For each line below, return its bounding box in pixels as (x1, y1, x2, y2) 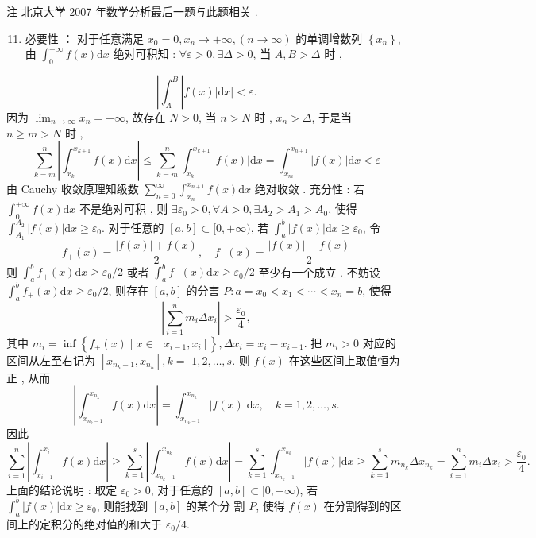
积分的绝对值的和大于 (50, 515, 162, 532)
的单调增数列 (295, 29, 363, 46)
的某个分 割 (185, 497, 245, 513)
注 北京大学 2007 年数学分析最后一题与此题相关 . (6, 3, 258, 19)
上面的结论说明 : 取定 (6, 481, 118, 497)
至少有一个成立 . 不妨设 (258, 263, 380, 280)
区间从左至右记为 (6, 351, 95, 368)
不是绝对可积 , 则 (79, 200, 168, 217)
